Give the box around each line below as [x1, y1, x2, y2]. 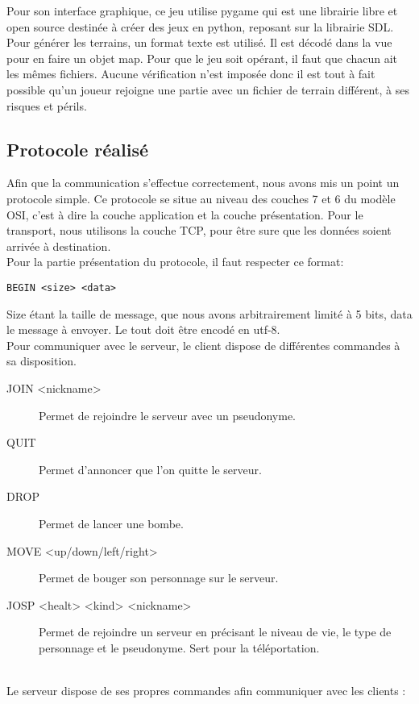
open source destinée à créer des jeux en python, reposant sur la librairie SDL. [6, 18, 394, 35]
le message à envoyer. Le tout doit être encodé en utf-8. [6, 321, 280, 338]
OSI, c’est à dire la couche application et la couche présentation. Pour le [6, 206, 363, 223]
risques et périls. [6, 97, 87, 114]
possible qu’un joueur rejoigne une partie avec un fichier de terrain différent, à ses [6, 81, 409, 98]
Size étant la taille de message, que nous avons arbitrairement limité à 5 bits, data [6, 305, 413, 322]
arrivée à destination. [6, 237, 111, 254]
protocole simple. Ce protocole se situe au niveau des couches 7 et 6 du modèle [6, 190, 396, 206]
